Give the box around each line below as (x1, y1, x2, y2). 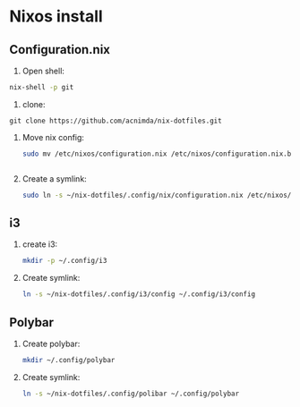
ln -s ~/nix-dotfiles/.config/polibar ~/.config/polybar (21, 389, 240, 398)
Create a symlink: (21, 173, 87, 184)
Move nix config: (21, 131, 85, 142)
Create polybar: (21, 338, 81, 349)
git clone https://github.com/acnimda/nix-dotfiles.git (9, 116, 222, 125)
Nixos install (9, 6, 103, 27)
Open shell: (21, 65, 65, 76)
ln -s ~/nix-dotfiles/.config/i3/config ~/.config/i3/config (21, 290, 256, 299)
